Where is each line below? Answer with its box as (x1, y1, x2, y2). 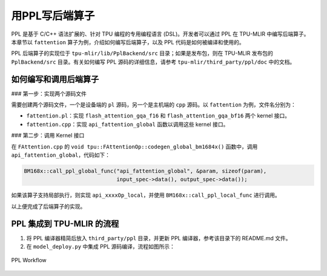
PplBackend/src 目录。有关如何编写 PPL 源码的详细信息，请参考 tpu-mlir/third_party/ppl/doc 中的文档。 (11, 58, 296, 65)
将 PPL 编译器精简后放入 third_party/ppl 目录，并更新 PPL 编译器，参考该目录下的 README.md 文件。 (26, 234, 291, 241)
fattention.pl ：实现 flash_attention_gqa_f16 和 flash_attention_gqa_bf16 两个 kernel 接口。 (26, 112, 291, 119)
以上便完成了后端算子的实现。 (11, 203, 86, 210)
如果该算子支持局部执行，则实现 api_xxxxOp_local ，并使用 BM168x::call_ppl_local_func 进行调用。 (11, 191, 281, 199)
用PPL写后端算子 (11, 9, 95, 22)
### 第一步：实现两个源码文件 (11, 90, 87, 97)
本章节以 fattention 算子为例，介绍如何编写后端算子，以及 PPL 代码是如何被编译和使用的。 (11, 38, 245, 45)
